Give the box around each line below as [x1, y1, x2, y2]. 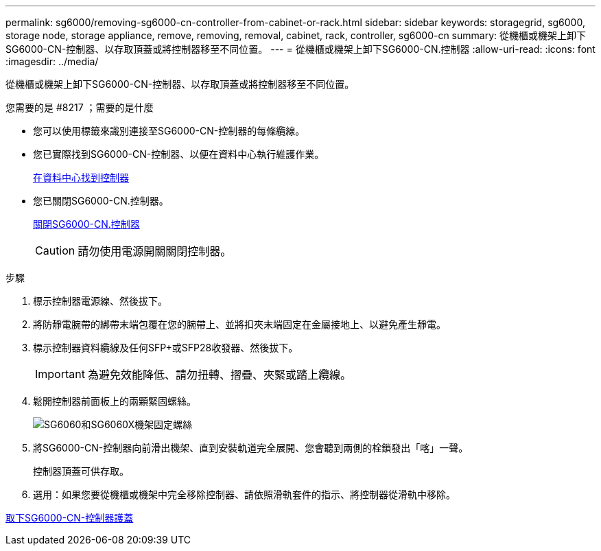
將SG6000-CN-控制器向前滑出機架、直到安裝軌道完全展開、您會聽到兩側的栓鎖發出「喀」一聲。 [33, 442, 469, 454]
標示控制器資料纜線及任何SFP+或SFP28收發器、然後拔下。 [33, 342, 298, 353]
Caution [35, 244, 75, 257]
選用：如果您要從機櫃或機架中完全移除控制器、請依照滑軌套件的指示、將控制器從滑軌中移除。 [33, 489, 456, 500]
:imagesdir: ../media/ [5, 56, 99, 67]
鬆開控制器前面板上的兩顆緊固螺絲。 [33, 395, 196, 407]
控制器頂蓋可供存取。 [33, 465, 129, 477]
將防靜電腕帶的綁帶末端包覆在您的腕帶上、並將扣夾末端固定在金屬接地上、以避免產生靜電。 [33, 318, 446, 330]
